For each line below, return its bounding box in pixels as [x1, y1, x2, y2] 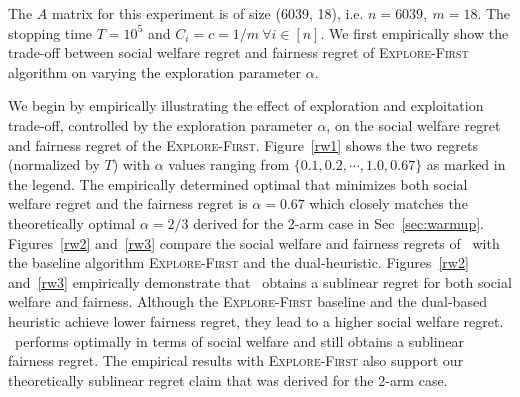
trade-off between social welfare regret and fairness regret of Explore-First [8, 42, 469, 63]
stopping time [8, 22, 93, 43]
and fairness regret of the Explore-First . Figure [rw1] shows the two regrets [8, 134, 479, 155]
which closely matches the [309, 193, 468, 214]
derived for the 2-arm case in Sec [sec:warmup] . [193, 212, 484, 233]
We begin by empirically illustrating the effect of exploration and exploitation [8, 95, 484, 116]
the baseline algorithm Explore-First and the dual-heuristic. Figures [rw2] [8, 252, 469, 273]
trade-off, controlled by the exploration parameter [8, 114, 313, 135]
